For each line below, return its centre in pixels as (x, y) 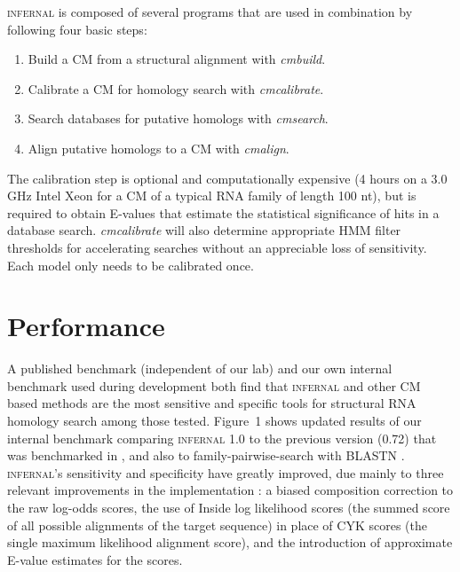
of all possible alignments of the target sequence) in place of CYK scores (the (217, 525)
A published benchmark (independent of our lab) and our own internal (200, 368)
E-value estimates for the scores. (95, 559)
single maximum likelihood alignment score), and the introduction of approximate (230, 542)
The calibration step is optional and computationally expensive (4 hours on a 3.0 (227, 178)
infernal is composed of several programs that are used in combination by (210, 12)
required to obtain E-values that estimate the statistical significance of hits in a (223, 212)
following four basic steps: (77, 29)
